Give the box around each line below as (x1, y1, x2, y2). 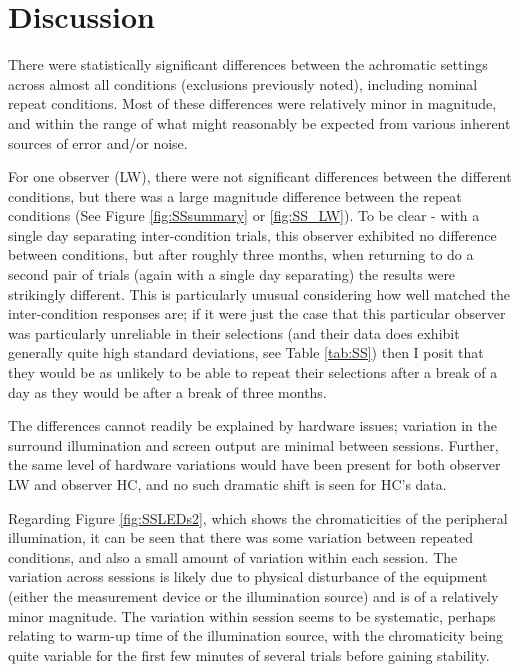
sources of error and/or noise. (8, 132, 188, 153)
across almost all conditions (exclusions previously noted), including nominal (8, 73, 478, 94)
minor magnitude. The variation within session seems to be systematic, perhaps (8, 605, 496, 626)
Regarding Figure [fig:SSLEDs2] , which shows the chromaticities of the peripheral (8, 507, 508, 528)
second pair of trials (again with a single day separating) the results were (8, 264, 456, 285)
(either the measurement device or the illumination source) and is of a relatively (8, 585, 499, 606)
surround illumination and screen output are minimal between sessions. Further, (8, 434, 499, 455)
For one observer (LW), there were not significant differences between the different (8, 166, 512, 187)
